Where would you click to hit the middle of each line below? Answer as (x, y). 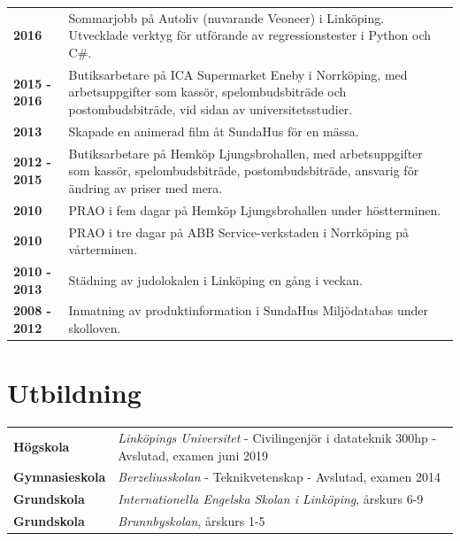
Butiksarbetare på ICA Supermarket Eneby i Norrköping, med (238, 74)
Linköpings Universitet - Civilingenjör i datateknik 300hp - (277, 437)
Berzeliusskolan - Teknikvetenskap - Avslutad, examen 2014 (279, 477)
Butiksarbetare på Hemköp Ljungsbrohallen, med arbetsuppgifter (245, 153)
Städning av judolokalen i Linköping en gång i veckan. (215, 279)
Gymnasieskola (60, 477)
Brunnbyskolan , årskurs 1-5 (192, 521)
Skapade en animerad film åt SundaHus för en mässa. (214, 131)
